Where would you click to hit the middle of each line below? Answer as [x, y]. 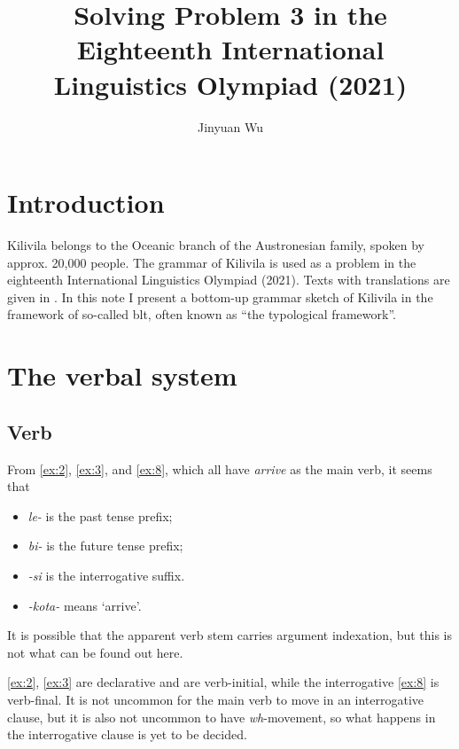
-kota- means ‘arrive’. [85, 605]
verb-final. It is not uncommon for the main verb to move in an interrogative [216, 699]
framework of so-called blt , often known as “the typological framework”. [202, 314]
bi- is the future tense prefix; [105, 546]
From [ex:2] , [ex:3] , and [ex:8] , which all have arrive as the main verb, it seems [220, 468]
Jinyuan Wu [230, 126]
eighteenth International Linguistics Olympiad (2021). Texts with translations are [229, 280]
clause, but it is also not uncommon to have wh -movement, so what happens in [222, 717]
